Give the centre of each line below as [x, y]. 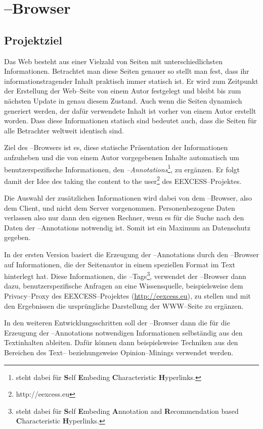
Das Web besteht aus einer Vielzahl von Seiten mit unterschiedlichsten [113, 61]
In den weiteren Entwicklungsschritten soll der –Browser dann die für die [117, 323]
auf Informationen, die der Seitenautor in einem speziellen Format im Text [120, 264]
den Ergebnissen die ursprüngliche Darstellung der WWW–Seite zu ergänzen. [124, 305]
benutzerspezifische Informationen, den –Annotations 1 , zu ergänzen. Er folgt [122, 168]
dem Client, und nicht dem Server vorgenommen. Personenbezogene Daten [120, 207]
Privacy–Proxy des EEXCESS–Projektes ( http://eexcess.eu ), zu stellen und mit [127, 296]
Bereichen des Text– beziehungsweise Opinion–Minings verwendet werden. [119, 352]
